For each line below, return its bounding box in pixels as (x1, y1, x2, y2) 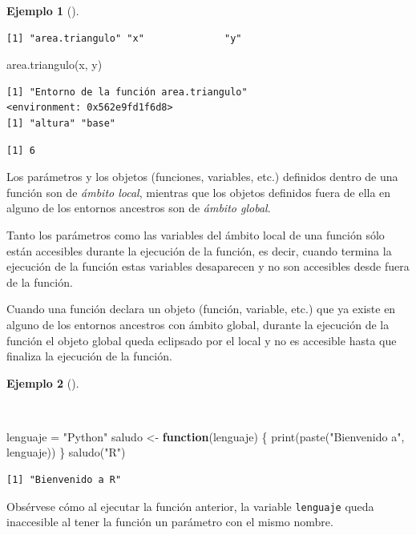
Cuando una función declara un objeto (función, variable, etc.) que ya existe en (6, 300, 396, 317)
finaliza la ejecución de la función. (6, 348, 172, 364)
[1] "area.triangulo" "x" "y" (6, 32, 242, 44)
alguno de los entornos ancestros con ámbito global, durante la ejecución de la (6, 316, 390, 332)
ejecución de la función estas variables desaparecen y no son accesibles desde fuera (6, 258, 410, 275)
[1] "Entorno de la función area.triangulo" (6, 86, 248, 98)
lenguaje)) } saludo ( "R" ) (6, 444, 126, 461)
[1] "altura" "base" (6, 117, 116, 129)
